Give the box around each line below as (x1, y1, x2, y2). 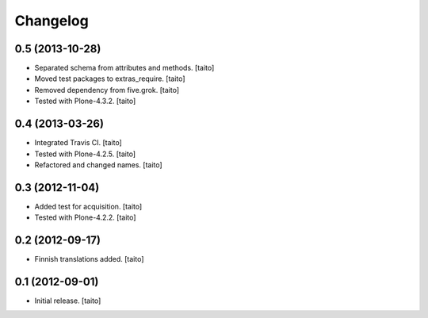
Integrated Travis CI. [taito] (34, 138, 122, 148)
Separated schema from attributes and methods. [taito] (34, 63, 215, 73)
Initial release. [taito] (34, 296, 101, 305)
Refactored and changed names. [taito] (34, 159, 162, 170)
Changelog (14, 12, 89, 29)
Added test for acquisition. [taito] (34, 201, 143, 211)
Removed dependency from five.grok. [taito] (34, 85, 180, 94)
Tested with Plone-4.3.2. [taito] (34, 96, 136, 106)
